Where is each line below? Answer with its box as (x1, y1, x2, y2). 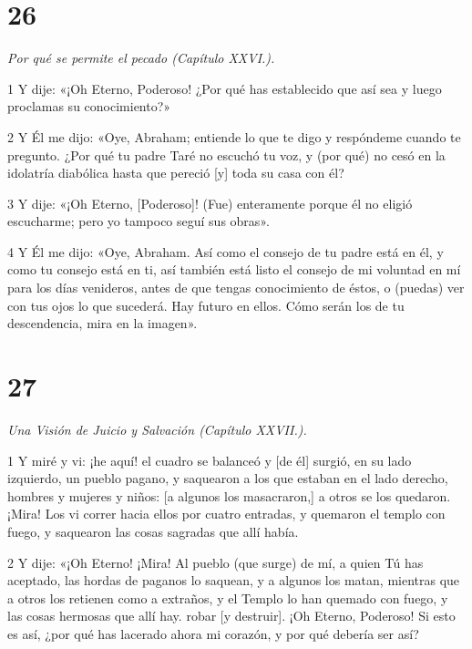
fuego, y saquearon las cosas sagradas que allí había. (7, 521, 299, 541)
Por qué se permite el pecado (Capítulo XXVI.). (7, 48, 275, 67)
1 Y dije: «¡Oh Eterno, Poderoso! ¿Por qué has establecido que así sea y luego (7, 78, 442, 98)
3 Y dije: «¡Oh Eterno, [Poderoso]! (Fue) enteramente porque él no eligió (7, 193, 413, 212)
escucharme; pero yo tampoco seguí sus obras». (7, 211, 270, 231)
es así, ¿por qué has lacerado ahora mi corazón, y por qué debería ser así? (7, 623, 419, 643)
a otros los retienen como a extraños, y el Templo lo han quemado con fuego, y (7, 588, 448, 607)
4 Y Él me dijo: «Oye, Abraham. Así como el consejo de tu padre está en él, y (7, 242, 444, 261)
